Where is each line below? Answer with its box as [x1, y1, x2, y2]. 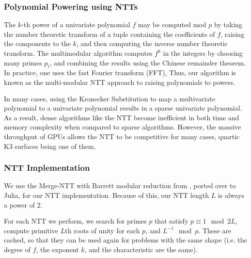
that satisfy [154, 216, 188, 226]
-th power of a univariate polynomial [21, 19, 130, 30]
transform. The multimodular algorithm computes [4, 48, 153, 58]
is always [218, 190, 245, 200]
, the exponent [36, 244, 79, 254]
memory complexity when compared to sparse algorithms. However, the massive [4, 122, 241, 132]
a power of [4, 199, 35, 210]
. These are [198, 225, 232, 235]
